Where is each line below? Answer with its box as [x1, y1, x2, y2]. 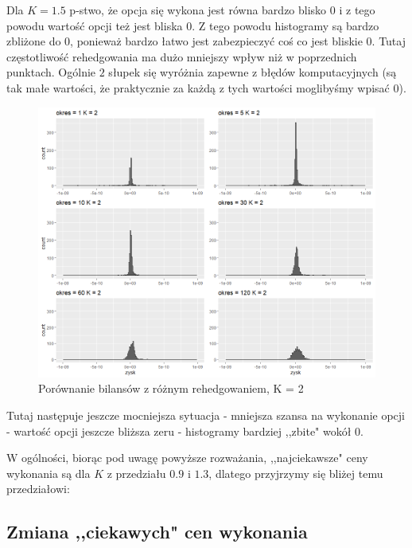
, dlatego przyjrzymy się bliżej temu [208, 464, 383, 481]
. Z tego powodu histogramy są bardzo [192, 17, 379, 33]
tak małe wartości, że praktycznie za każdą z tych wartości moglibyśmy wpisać [6, 79, 390, 96]
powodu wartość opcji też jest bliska [6, 17, 183, 33]
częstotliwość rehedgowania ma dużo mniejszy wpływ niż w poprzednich [6, 48, 357, 65]
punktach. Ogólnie [6, 64, 96, 80]
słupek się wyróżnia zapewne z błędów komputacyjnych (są [108, 64, 397, 80]
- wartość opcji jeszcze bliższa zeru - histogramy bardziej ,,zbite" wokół [6, 422, 352, 439]
